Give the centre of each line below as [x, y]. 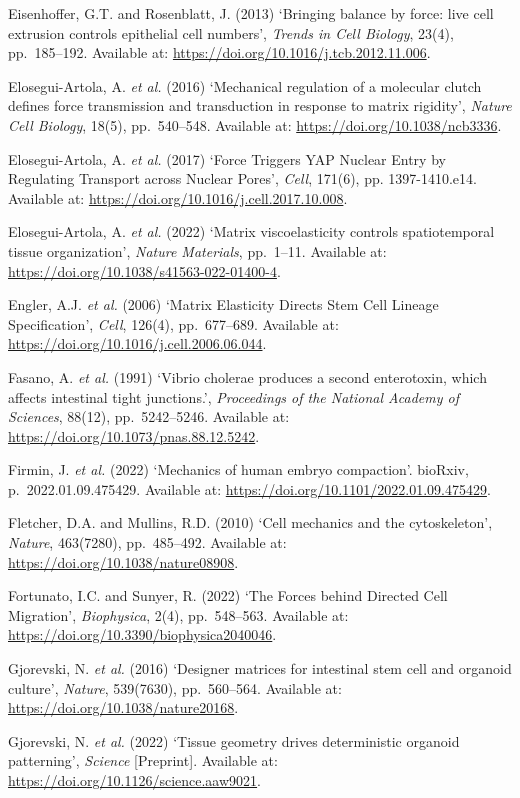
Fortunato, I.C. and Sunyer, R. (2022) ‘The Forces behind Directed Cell [228, 595]
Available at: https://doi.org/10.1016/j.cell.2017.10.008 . [178, 197]
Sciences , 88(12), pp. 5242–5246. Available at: [149, 416]
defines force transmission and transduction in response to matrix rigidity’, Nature [260, 105]
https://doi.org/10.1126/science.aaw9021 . [134, 780]
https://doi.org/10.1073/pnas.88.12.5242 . [134, 435]
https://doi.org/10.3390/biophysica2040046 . [142, 634]
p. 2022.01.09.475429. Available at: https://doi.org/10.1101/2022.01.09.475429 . [249, 488]
